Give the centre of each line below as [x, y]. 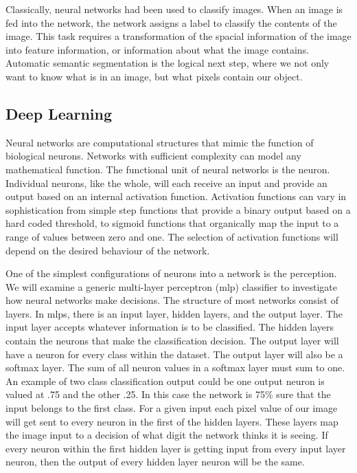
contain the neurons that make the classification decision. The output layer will [172, 341]
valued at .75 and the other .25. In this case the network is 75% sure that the [168, 394]
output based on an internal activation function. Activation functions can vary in [176, 196]
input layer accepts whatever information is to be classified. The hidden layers [170, 327]
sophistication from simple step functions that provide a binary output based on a [178, 209]
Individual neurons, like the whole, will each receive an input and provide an [166, 183]
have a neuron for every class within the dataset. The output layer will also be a [174, 354]
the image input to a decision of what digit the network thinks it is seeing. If [167, 435]
